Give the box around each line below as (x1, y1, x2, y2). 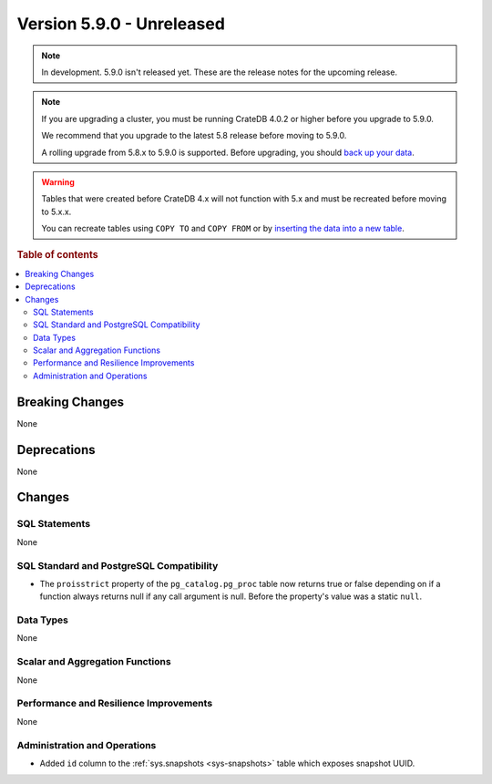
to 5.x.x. (41, 206, 72, 217)
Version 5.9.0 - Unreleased (16, 14, 225, 34)
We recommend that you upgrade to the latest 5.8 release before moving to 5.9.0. (41, 130, 347, 141)
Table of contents (16, 249, 99, 262)
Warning (41, 176, 75, 187)
